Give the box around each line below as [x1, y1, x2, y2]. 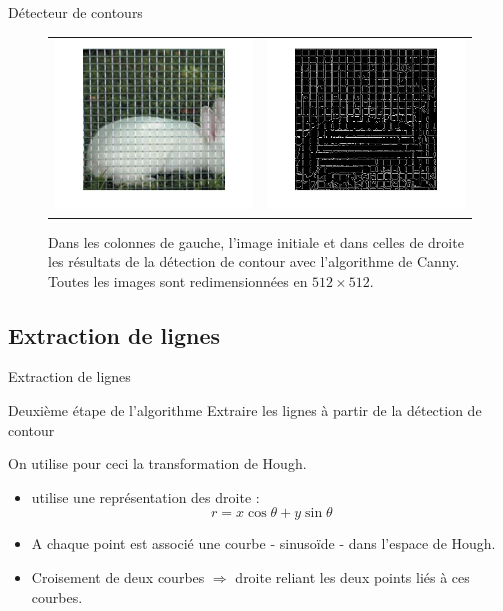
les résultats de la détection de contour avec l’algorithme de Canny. [48, 251, 460, 272]
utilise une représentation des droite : [31, 486, 260, 507]
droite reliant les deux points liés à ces [235, 567, 470, 588]
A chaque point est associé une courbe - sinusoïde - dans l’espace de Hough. [31, 533, 496, 554]
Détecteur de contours [8, 2, 143, 22]
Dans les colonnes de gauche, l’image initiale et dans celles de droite [48, 231, 464, 252]
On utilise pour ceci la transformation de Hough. [8, 453, 307, 474]
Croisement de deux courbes [31, 567, 205, 588]
